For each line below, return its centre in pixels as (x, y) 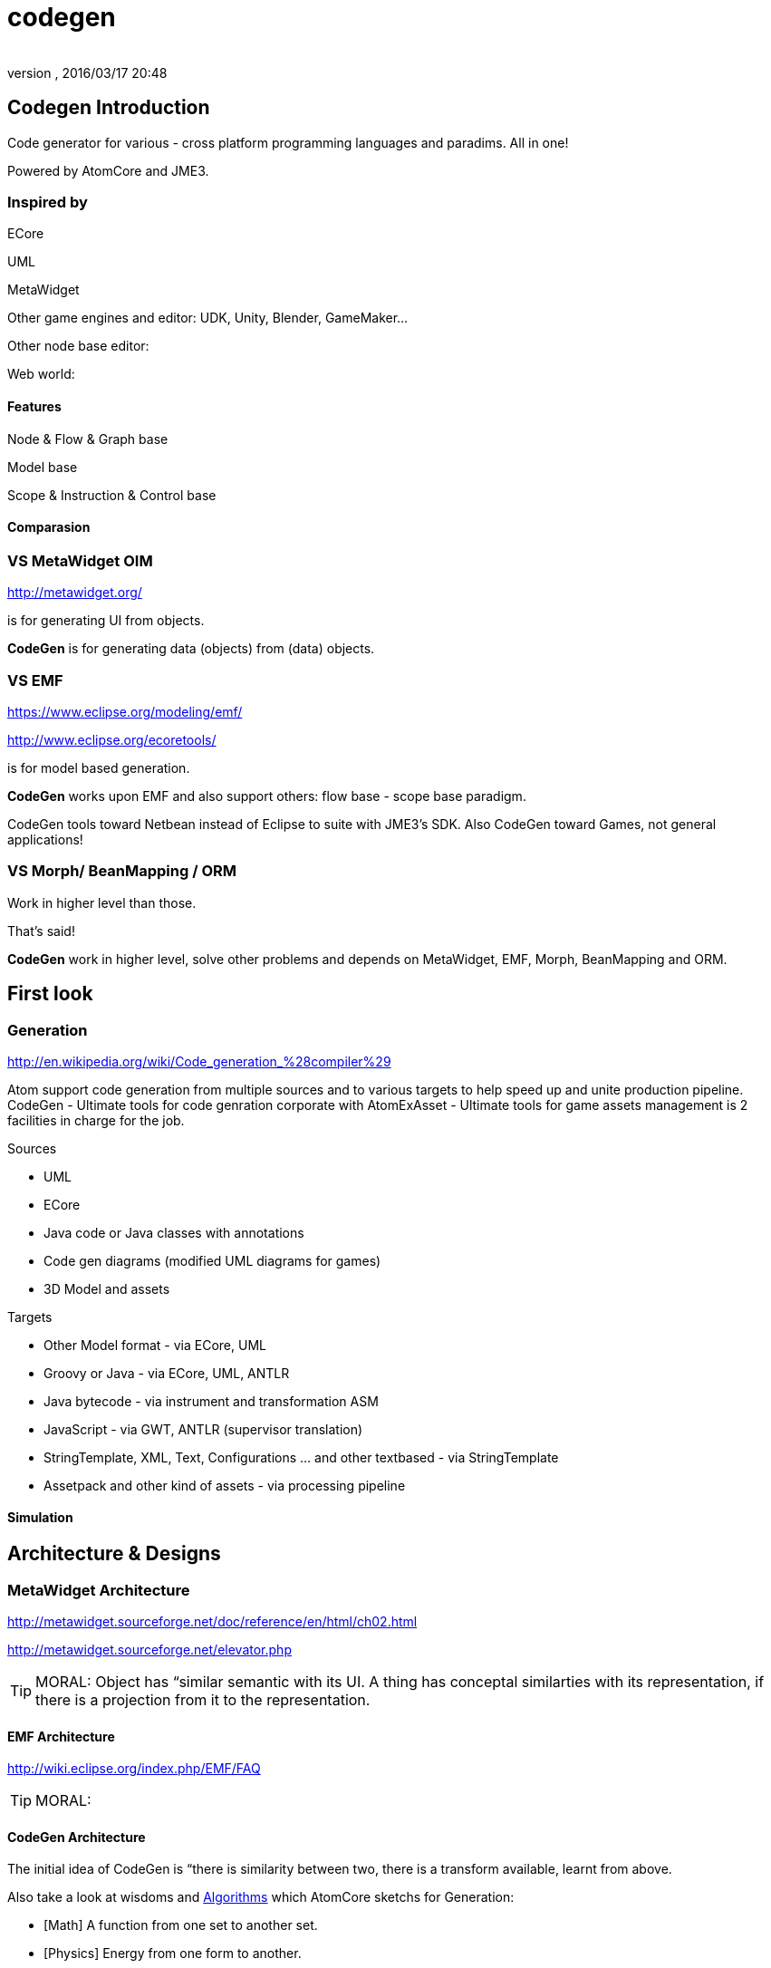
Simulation (40, 1518)
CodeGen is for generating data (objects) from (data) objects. (191, 649)
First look (50, 994)
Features (34, 406)
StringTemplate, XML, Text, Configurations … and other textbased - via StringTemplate (301, 1457)
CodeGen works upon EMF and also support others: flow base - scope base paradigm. (267, 796)
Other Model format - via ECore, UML (155, 1345)
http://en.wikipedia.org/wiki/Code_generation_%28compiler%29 (199, 1061)
